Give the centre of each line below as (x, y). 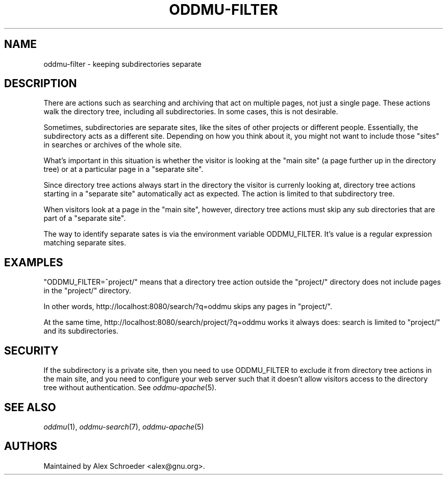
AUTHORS (31, 446)
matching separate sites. (85, 243)
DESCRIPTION (41, 84)
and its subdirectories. (81, 331)
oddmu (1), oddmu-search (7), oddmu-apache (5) (124, 426)
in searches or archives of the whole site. (113, 145)
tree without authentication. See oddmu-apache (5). (130, 388)
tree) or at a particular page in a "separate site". (123, 169)
